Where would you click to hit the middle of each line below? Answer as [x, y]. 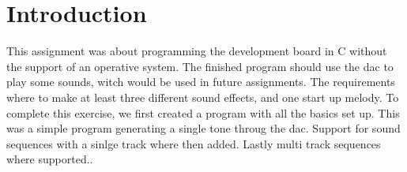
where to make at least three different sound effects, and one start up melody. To [203, 97]
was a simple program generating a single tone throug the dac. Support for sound [203, 128]
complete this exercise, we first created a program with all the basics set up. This [203, 112]
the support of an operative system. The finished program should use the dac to [200, 66]
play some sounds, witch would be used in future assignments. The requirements [201, 82]
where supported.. [50, 159]
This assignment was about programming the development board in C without [197, 51]
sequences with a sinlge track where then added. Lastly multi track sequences [194, 143]
